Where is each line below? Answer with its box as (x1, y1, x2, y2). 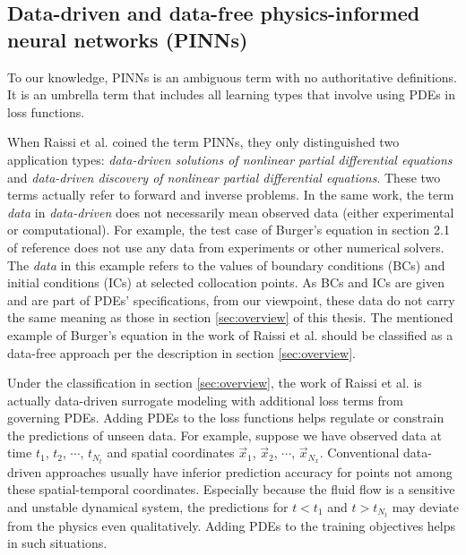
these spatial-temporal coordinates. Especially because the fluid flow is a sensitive (7, 480, 455, 499)
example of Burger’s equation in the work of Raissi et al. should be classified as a (7, 325, 453, 344)
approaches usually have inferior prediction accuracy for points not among (45, 462, 453, 481)
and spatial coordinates (107, 443, 235, 462)
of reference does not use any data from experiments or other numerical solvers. (7, 237, 444, 256)
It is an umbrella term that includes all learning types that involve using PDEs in (7, 85, 456, 104)
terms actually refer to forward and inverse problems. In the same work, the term (7, 185, 454, 204)
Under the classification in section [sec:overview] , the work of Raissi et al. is (7, 373, 422, 392)
